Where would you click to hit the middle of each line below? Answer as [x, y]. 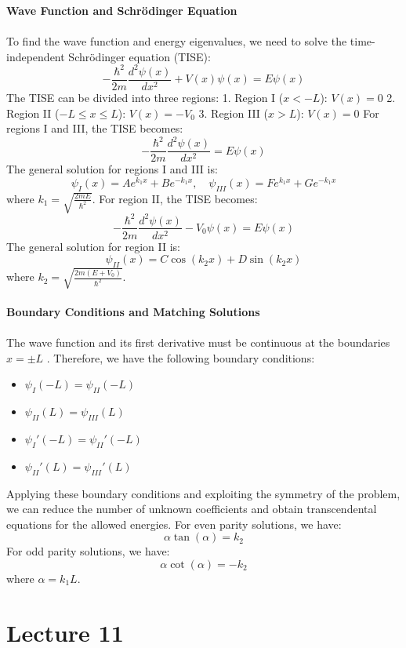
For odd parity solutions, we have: [88, 551]
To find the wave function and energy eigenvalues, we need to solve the [177, 41]
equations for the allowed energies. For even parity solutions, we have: [174, 524]
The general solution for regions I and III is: [112, 169]
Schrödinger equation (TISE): [140, 56]
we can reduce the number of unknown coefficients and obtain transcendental [192, 509]
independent [36, 56]
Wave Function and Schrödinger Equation [122, 10]
